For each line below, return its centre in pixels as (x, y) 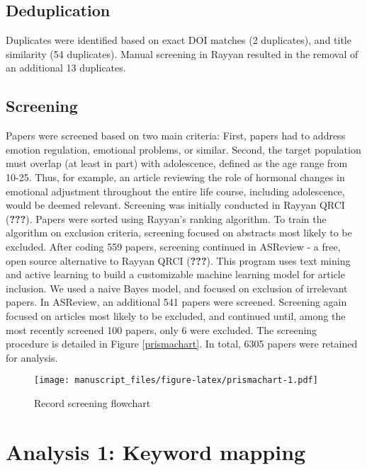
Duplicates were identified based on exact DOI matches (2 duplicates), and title (179, 40)
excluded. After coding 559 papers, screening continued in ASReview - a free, (173, 246)
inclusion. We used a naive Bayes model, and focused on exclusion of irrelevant (177, 288)
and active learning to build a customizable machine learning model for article (175, 274)
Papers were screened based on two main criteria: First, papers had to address (176, 136)
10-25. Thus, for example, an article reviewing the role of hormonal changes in (175, 177)
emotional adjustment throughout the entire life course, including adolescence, (175, 191)
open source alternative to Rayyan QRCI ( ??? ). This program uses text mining (178, 260)
